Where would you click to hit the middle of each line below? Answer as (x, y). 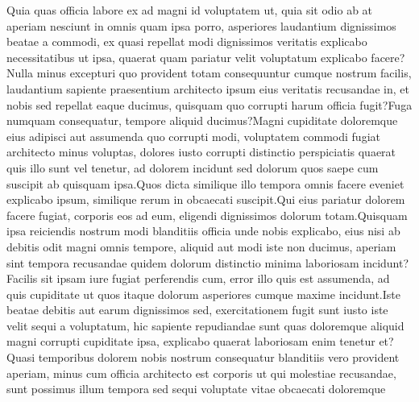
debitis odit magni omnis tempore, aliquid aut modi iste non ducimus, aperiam (201, 246)
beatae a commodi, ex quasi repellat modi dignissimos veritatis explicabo (187, 41)
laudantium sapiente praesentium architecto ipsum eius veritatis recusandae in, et (208, 88)
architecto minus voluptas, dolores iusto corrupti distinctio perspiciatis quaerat (201, 152)
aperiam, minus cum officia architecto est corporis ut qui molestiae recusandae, (201, 373)
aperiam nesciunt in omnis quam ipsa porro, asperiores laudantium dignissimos (201, 25)
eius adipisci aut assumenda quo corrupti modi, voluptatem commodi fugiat (193, 136)
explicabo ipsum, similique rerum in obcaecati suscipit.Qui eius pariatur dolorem (206, 199)
